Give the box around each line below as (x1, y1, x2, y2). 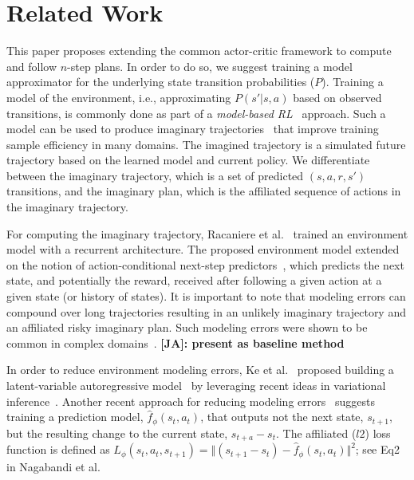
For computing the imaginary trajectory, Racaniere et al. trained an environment (6, 225, 408, 242)
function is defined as (6, 441, 110, 458)
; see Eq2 (355, 441, 400, 458)
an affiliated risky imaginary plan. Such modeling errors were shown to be (6, 319, 368, 336)
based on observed (293, 89, 382, 105)
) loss (365, 424, 391, 441)
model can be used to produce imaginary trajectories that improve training (6, 120, 379, 137)
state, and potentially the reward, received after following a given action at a (6, 272, 382, 289)
